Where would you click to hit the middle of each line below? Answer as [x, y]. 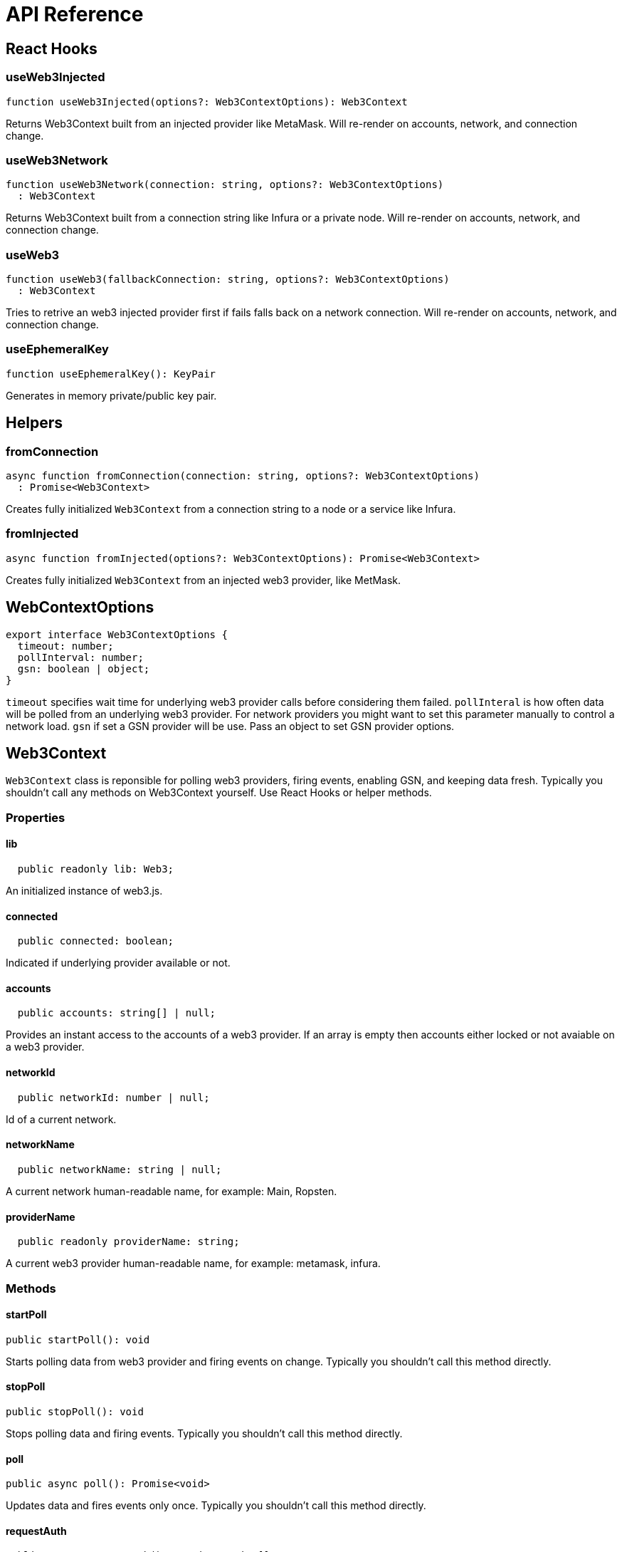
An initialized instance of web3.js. [84, 891]
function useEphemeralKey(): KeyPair [111, 374]
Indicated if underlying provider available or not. [118, 963]
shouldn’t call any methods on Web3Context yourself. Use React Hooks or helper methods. [219, 793]
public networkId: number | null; [114, 1097]
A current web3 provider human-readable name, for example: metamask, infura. [193, 1264]
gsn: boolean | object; [84, 668]
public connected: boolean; [96, 941]
